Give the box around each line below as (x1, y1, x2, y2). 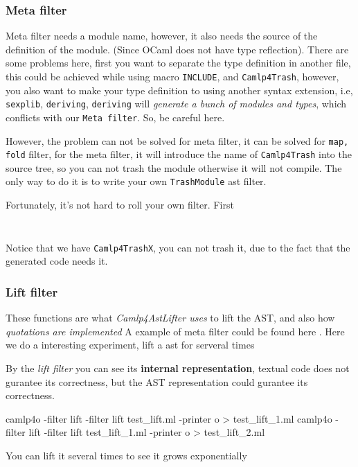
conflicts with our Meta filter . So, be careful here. (6, 109, 225, 124)
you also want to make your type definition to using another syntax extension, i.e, (6, 82, 353, 97)
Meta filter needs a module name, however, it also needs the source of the (6, 28, 318, 43)
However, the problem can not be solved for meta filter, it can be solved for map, (6, 133, 349, 148)
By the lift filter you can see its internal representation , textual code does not (6, 360, 350, 375)
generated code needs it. (6, 254, 108, 268)
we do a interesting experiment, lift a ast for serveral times (6, 337, 255, 352)
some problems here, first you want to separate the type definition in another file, (6, 55, 351, 70)
